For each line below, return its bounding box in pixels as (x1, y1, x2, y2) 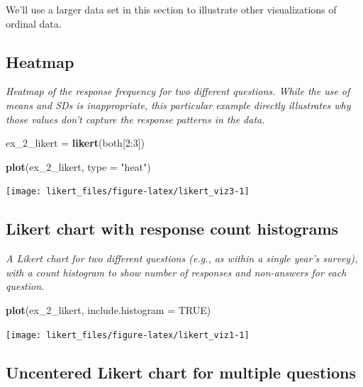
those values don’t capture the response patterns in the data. (6, 111, 265, 126)
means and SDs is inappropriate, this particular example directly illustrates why (6, 97, 351, 112)
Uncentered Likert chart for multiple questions (6, 361, 357, 383)
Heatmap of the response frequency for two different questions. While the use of (6, 84, 350, 99)
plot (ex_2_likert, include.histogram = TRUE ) (6, 303, 211, 317)
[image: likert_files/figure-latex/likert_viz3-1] (6, 186, 250, 197)
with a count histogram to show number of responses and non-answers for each (6, 264, 347, 279)
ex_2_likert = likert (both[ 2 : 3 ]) (6, 135, 145, 150)
